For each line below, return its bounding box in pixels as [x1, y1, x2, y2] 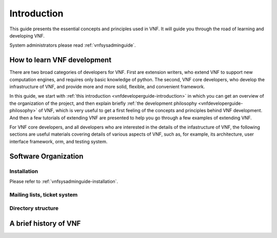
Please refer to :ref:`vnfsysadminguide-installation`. [9, 178, 118, 185]
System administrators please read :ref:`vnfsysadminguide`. [9, 42, 136, 48]
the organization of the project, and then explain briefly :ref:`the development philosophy [9, 100, 197, 106]
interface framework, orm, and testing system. [9, 138, 108, 144]
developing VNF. [9, 32, 45, 39]
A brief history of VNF [9, 219, 81, 228]
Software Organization [9, 152, 84, 160]
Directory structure [9, 205, 59, 212]
